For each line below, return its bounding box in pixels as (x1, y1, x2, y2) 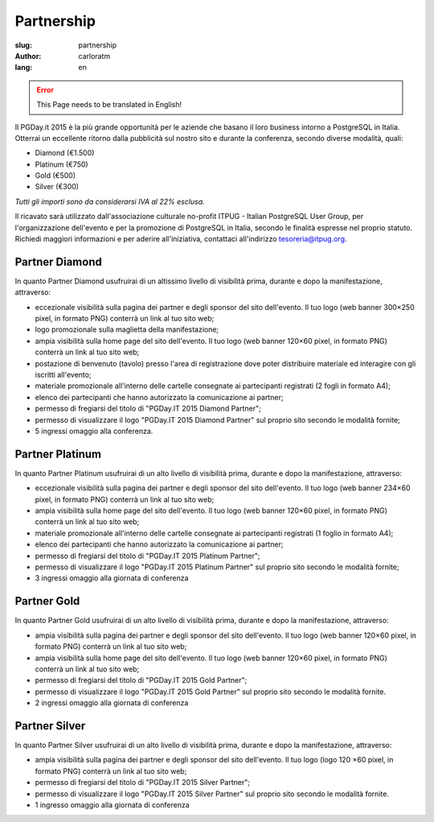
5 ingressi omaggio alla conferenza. (35, 427, 154, 436)
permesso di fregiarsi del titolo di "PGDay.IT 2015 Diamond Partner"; (35, 403, 261, 414)
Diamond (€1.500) (35, 148, 95, 158)
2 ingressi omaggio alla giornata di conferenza (35, 698, 189, 708)
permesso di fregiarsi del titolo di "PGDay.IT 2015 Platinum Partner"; (35, 551, 260, 560)
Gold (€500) (35, 171, 76, 180)
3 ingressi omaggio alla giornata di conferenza (35, 573, 189, 583)
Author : (14, 51, 42, 60)
